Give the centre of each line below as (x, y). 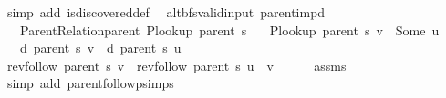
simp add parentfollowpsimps (90, 83)
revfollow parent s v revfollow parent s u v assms (176, 65)
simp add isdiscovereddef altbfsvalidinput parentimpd (166, 12)
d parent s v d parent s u (100, 48)
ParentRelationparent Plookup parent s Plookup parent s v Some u (229, 29)
